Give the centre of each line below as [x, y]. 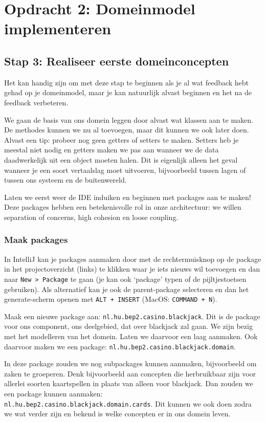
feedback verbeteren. [36, 102]
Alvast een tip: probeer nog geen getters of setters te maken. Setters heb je [122, 139]
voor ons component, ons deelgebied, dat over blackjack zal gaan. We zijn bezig [128, 326]
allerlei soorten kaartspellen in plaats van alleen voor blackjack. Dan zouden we [129, 383]
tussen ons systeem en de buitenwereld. [65, 180]
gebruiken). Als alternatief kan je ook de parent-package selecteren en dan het [127, 289]
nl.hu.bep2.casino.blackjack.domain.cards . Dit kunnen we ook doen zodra [128, 403]
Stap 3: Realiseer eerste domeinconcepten [117, 61]
